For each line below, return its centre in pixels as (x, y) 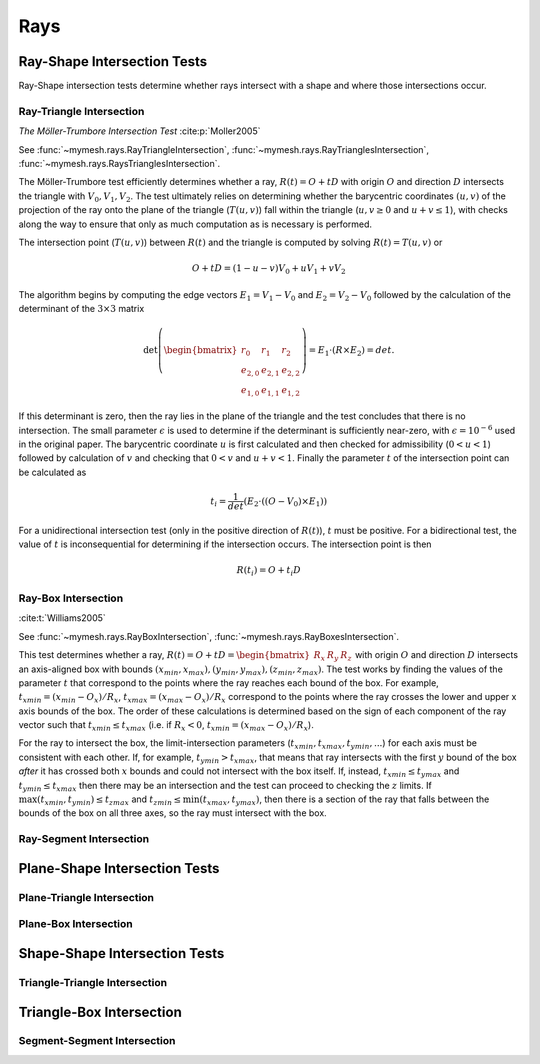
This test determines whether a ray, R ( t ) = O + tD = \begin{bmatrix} (164, 655)
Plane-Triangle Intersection (86, 897)
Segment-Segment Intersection (97, 1041)
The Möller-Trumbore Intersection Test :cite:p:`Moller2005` (139, 131)
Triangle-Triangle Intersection (93, 982)
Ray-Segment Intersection (84, 839)
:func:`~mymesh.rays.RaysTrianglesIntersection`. (119, 163)
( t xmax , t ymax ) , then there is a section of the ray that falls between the (344, 800)
